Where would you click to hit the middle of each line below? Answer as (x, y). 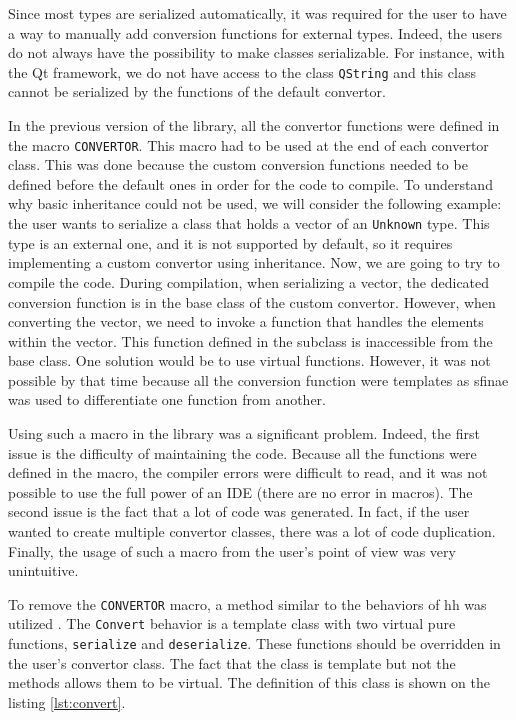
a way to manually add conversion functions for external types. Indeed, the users (255, 32)
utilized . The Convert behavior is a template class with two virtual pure (232, 623)
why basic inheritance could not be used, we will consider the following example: (255, 203)
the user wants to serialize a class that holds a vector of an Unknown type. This (249, 223)
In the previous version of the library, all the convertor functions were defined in (254, 125)
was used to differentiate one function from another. (167, 399)
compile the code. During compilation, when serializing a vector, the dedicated (249, 281)
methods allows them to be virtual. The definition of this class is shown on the (249, 682)
